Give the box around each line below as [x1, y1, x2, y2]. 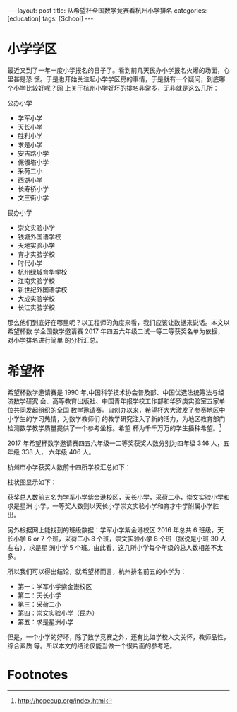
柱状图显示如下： [7, 478, 57, 486]
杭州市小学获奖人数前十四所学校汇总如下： [7, 462, 131, 471]
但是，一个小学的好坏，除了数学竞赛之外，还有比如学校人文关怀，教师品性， [7, 632, 230, 641]
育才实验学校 [17, 250, 55, 258]
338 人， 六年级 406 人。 [20, 447, 95, 456]
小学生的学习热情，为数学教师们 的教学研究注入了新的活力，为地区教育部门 [7, 414, 226, 423]
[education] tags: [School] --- [7, 14, 94, 23]
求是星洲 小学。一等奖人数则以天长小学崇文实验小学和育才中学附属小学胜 [7, 501, 219, 510]
